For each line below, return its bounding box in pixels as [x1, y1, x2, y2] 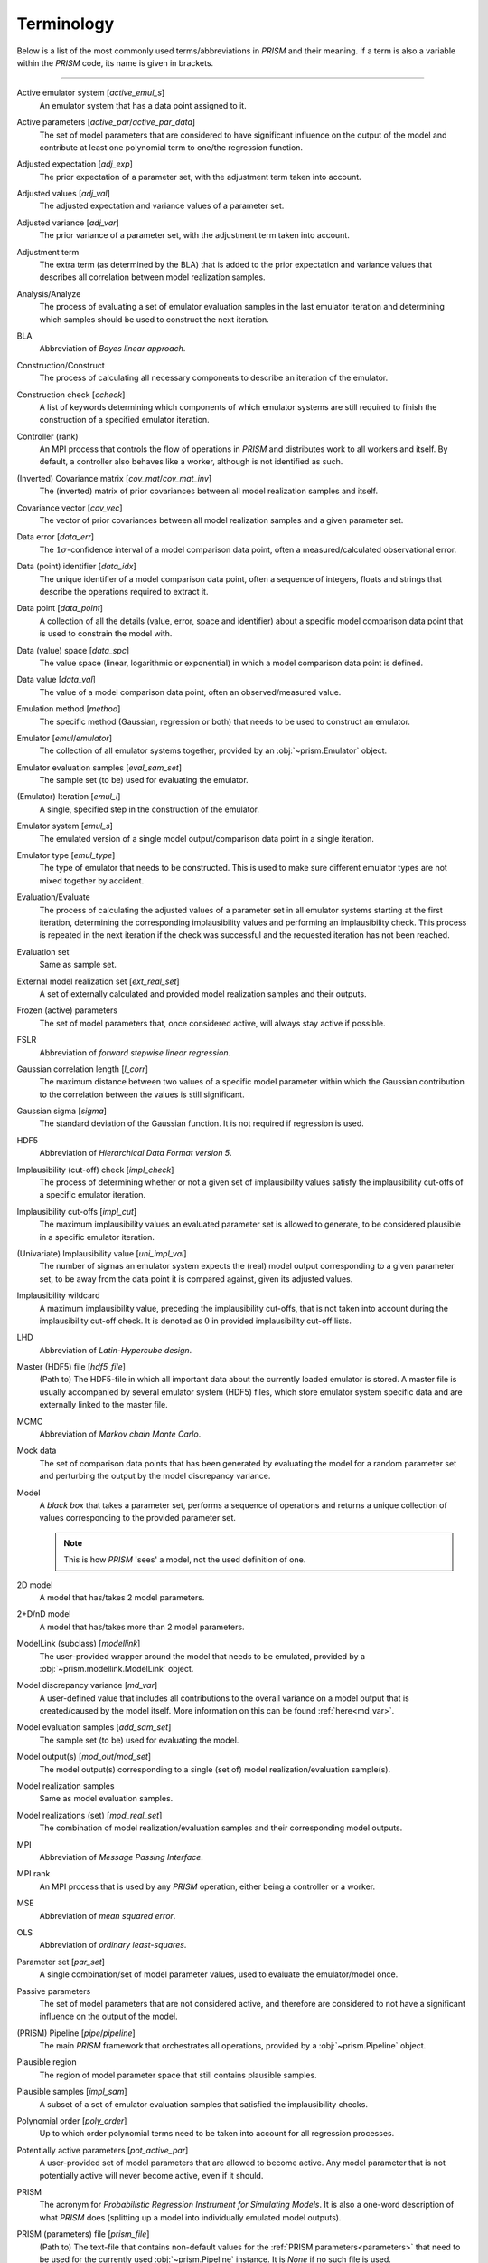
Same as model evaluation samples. [39, 1793, 174, 1804]
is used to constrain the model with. [39, 628, 173, 639]
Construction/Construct [16, 359, 106, 370]
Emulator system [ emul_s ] [16, 820, 113, 832]
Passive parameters [16, 1985, 91, 1996]
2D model [16, 1580, 53, 1590]
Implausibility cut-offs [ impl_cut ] [16, 1206, 137, 1217]
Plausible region [16, 2057, 77, 2067]
